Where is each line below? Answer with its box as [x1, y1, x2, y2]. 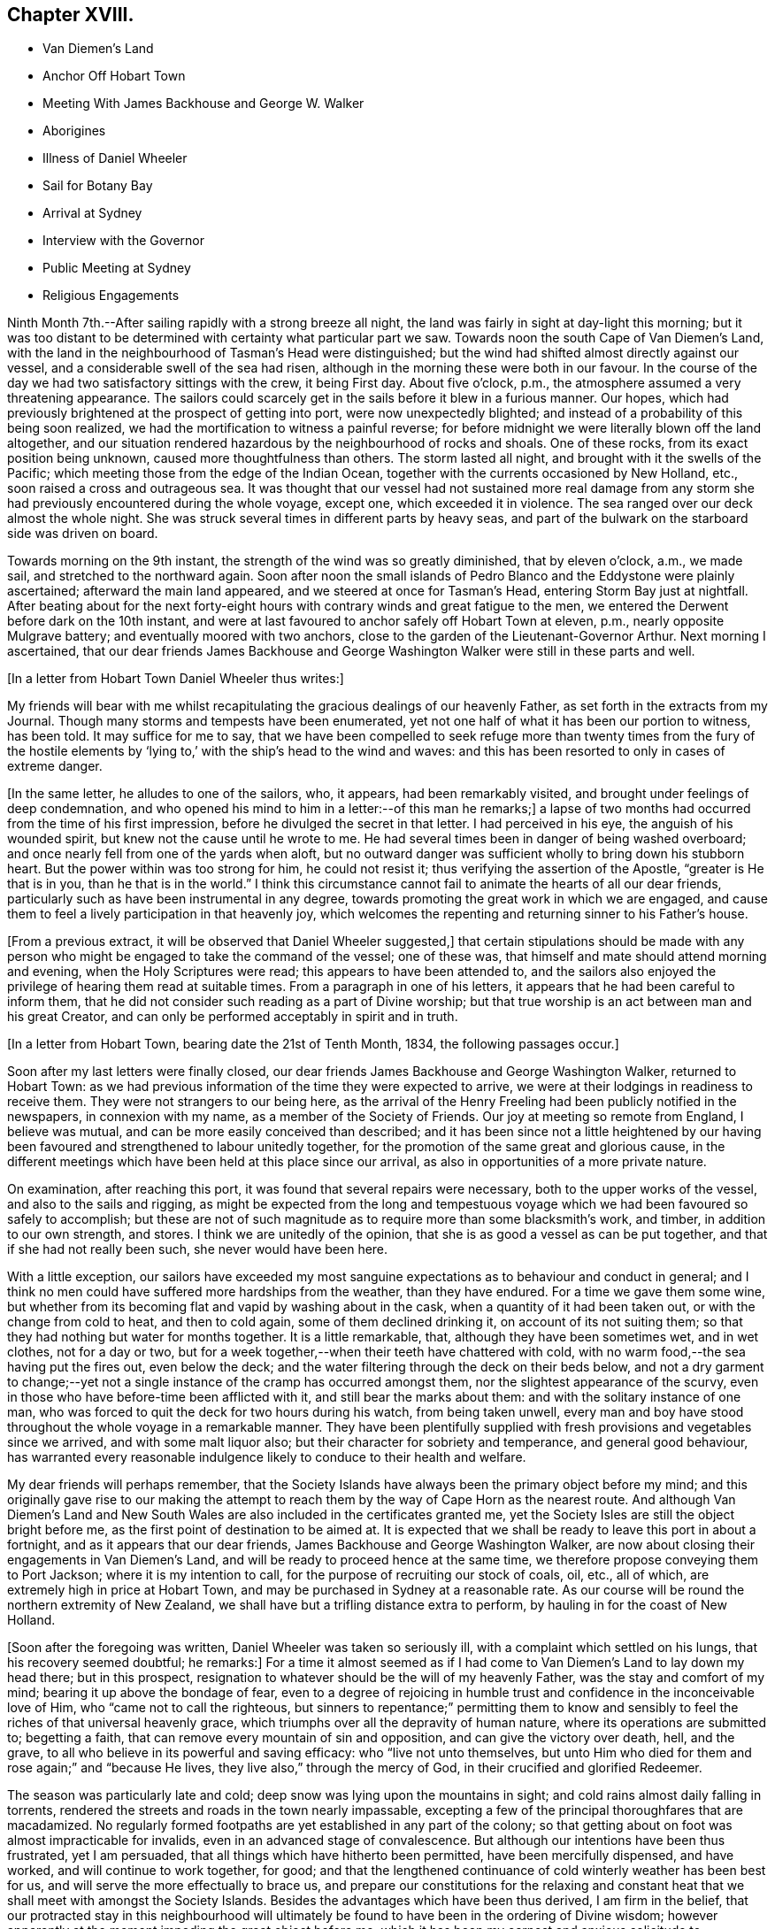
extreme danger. [7, 758, 103, 774]
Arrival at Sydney [42, 205, 142, 221]
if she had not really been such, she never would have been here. [7, 1241, 388, 1257]
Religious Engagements [42, 288, 180, 304]
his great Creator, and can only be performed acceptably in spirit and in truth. [7, 1009, 458, 1025]
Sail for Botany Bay [42, 178, 153, 194]
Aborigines [42, 123, 106, 139]
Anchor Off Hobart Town [42, 68, 186, 84]
